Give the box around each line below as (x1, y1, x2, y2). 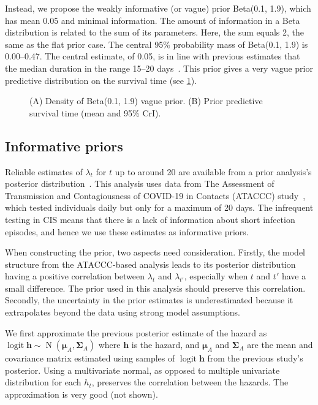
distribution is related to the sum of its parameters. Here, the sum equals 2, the (5, 26, 304, 39)
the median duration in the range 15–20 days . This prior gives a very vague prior (5, 61, 313, 74)
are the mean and (247, 338, 313, 351)
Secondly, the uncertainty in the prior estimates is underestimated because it (5, 293, 293, 306)
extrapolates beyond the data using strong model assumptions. (5, 306, 241, 319)
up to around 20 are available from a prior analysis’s (115, 165, 312, 178)
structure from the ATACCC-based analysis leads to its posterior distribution (5, 257, 296, 270)
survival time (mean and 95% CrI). (29, 106, 161, 119)
